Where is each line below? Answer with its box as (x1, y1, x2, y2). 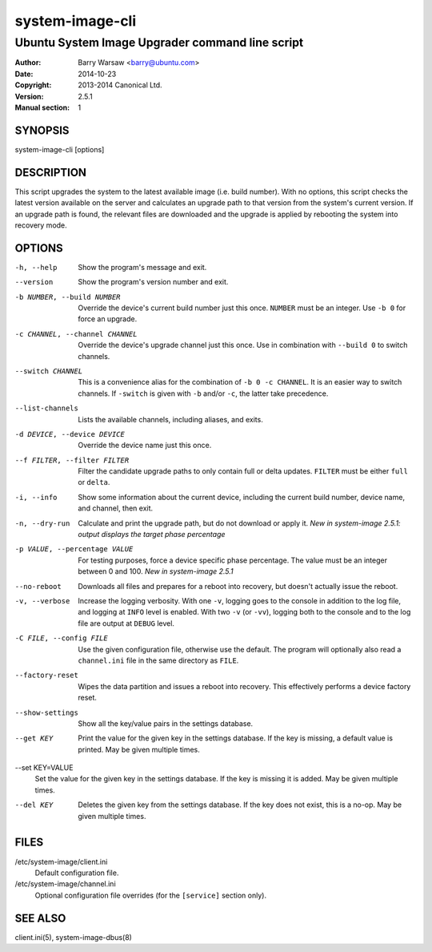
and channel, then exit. (78, 503, 154, 513)
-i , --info (14, 493, 58, 502)
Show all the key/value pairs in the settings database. (78, 718, 254, 728)
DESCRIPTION (14, 165, 87, 180)
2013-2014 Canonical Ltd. (78, 80, 163, 90)
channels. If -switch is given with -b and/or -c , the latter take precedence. (78, 389, 329, 398)
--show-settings (14, 708, 79, 717)
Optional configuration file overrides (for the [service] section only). (34, 890, 267, 900)
